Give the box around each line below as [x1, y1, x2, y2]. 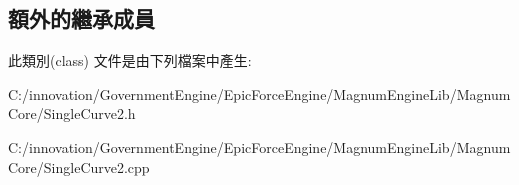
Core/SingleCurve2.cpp [8, 156, 150, 177]
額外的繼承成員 [8, 3, 155, 34]
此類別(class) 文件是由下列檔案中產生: [8, 50, 252, 71]
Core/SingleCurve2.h [8, 103, 136, 124]
